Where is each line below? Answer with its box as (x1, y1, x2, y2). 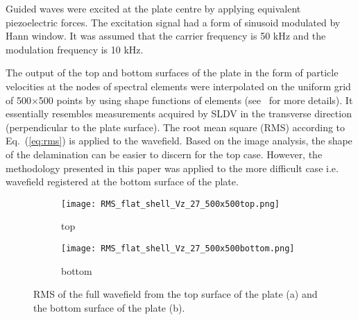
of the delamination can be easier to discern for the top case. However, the (6, 146, 323, 161)
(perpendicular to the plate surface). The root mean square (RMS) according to (6, 119, 346, 134)
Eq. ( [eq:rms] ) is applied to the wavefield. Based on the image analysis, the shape (6, 133, 352, 148)
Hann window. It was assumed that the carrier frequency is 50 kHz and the (6, 28, 326, 43)
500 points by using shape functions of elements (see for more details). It (38, 92, 353, 107)
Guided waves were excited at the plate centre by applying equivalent (6, 1, 301, 15)
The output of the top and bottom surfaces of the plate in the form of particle (6, 65, 339, 80)
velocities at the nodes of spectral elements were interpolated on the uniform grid (6, 78, 351, 93)
